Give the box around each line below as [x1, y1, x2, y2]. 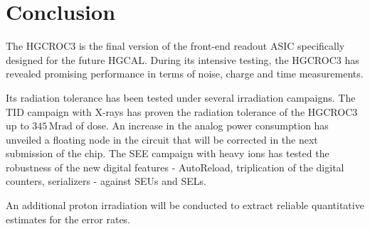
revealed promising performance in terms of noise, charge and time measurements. [6, 66, 364, 81]
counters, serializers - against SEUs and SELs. [6, 174, 206, 188]
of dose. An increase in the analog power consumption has [75, 118, 329, 133]
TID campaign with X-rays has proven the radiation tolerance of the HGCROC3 [6, 104, 358, 119]
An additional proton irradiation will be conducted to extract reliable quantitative [6, 198, 364, 213]
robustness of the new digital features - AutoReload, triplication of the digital [6, 159, 344, 174]
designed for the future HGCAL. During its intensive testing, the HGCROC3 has [6, 52, 359, 67]
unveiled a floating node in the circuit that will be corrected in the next [6, 132, 318, 147]
